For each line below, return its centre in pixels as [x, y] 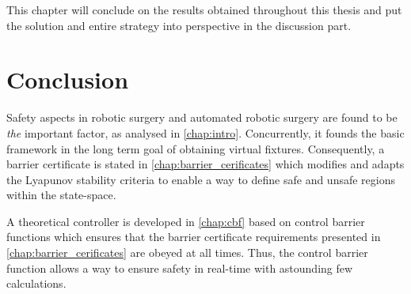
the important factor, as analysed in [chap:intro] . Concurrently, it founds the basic [205, 132]
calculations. [36, 283]
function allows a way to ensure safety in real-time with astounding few [180, 268]
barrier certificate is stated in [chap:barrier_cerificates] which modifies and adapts [205, 164]
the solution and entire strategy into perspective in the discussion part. [179, 25]
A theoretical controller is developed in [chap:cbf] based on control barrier [186, 221]
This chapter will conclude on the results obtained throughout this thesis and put [204, 9]
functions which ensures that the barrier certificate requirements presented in [194, 237]
